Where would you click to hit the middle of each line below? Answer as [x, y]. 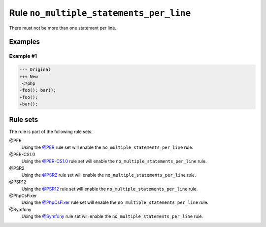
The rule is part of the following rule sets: [51, 131]
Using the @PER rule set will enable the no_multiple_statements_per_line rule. [107, 147]
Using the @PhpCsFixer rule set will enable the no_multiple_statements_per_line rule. [115, 202]
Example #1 [23, 56]
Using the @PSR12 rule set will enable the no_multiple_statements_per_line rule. [110, 189]
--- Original [35, 70]
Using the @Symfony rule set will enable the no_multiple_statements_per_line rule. [112, 216]
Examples [25, 42]
